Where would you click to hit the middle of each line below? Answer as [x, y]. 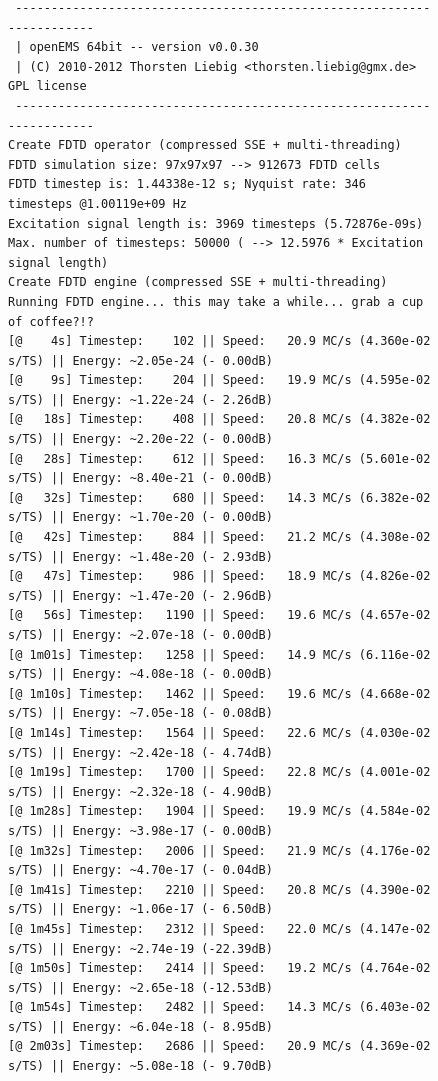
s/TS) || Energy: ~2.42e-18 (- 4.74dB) [140, 752]
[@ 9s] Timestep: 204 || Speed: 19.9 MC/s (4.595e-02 [219, 380]
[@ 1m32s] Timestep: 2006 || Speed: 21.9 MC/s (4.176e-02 [219, 850]
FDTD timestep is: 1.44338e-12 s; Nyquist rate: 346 [187, 184]
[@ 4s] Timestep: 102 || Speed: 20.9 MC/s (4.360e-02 [219, 341]
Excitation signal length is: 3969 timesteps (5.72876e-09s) [216, 223]
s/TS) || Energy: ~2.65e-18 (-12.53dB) [140, 987]
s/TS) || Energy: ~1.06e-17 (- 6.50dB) [140, 909]
